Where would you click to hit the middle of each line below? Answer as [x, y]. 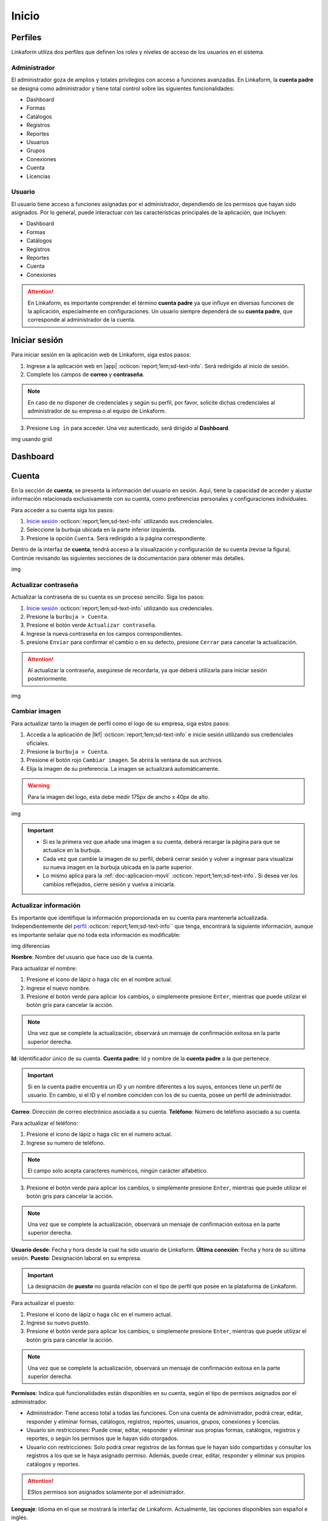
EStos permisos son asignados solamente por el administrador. [106, 1492]
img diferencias [31, 945]
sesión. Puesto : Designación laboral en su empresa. [77, 1258]
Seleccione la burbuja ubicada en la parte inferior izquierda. [101, 530]
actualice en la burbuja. [72, 850]
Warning [39, 785]
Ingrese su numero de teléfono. [66, 1143]
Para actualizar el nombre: [44, 968]
